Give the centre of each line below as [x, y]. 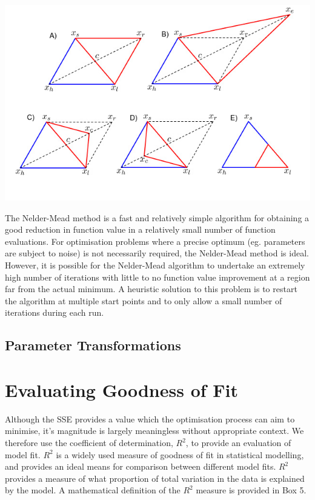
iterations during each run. [55, 312]
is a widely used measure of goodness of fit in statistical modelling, [180, 454]
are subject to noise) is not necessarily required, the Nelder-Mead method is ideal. [157, 253]
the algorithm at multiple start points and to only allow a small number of [144, 300]
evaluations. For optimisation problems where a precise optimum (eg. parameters [155, 241]
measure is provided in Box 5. [251, 490]
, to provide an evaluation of [238, 443]
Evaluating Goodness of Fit [122, 389]
